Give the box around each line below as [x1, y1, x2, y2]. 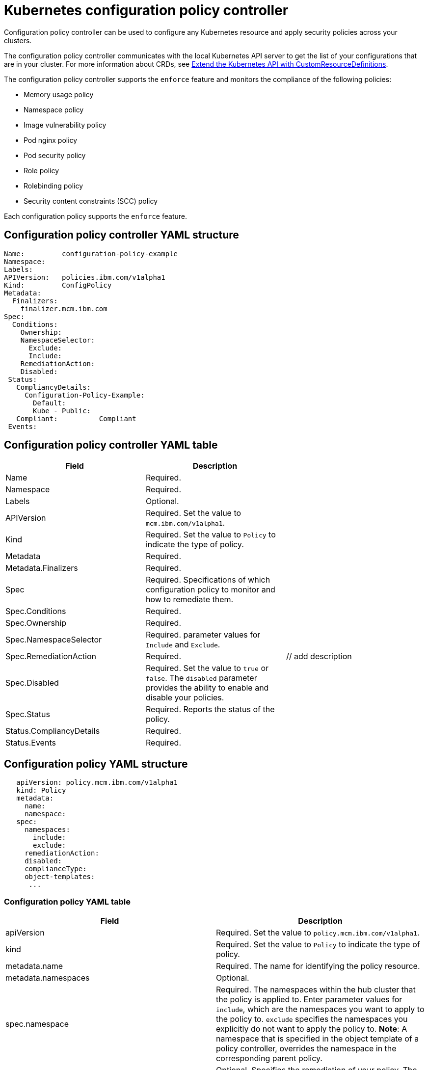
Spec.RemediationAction [5, 651, 97, 662]
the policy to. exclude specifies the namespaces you [216, 1014, 408, 1024]
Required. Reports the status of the [145, 704, 275, 715]
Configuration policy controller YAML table [4, 439, 218, 452]
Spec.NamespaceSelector [5, 635, 102, 645]
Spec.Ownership [5, 618, 67, 628]
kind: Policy [16, 786, 66, 795]
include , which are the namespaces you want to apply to [216, 1004, 425, 1015]
